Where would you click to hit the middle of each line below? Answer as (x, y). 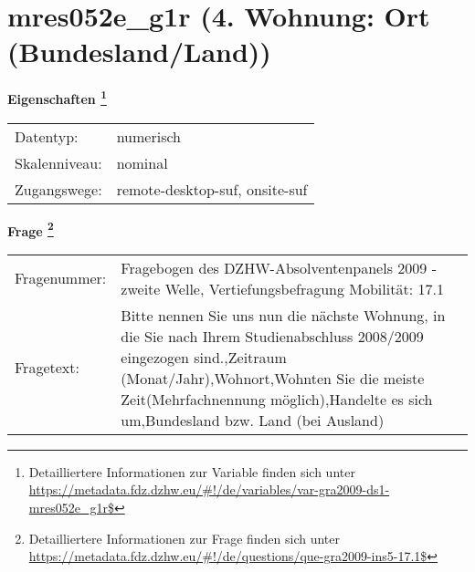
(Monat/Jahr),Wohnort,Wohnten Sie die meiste (273, 378)
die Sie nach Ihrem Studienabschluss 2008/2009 (272, 336)
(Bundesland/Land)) (139, 52)
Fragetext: (47, 368)
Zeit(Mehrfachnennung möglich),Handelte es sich (277, 399)
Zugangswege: (58, 189)
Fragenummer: (61, 278)
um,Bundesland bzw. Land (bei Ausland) (253, 420)
